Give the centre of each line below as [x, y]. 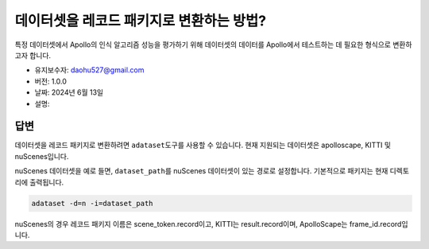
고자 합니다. [33, 55]
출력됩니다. [46, 182]
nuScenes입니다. [42, 156]
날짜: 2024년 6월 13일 [69, 92]
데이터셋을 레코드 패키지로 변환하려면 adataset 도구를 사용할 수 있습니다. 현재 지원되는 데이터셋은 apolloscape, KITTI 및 [203, 145]
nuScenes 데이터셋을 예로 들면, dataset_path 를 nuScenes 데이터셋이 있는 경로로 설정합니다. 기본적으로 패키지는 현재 [201, 171]
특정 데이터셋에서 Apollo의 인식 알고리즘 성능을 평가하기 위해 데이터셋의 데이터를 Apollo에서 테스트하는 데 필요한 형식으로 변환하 [213, 45]
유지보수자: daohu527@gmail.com [89, 70]
